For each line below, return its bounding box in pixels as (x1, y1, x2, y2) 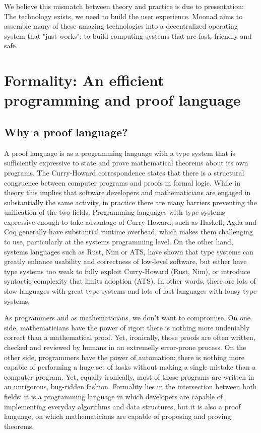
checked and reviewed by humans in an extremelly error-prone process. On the (4, 342, 246, 353)
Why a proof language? (4, 124, 128, 139)
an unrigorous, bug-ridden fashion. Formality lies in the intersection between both (4, 381, 257, 392)
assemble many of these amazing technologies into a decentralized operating (4, 21, 238, 31)
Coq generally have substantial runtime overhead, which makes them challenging (4, 226, 253, 237)
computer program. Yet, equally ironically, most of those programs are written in (4, 371, 254, 382)
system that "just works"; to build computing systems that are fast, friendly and (4, 30, 252, 41)
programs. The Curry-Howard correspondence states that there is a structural (4, 167, 244, 178)
